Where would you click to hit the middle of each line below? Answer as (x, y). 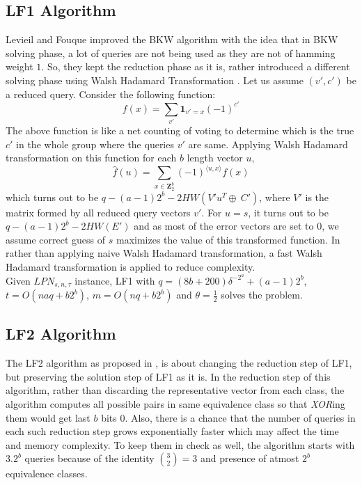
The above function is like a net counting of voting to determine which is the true (180, 130)
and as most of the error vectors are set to (224, 226)
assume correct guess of (56, 239)
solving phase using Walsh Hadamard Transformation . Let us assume (155, 80)
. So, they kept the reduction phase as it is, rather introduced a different (196, 66)
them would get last (48, 417)
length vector (215, 158)
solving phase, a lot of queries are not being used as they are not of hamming (171, 53)
